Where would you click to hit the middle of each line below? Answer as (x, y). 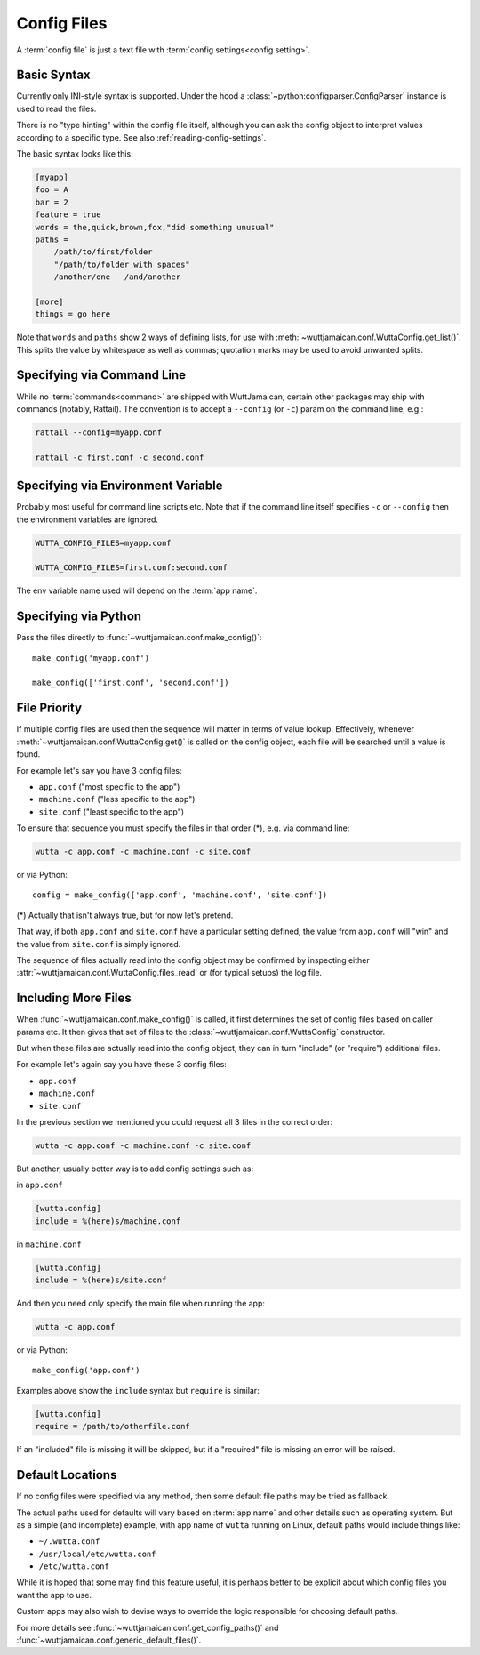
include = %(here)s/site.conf (101, 1280)
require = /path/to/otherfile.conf (112, 1426)
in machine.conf (49, 1244)
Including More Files (74, 998)
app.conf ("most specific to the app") (109, 786)
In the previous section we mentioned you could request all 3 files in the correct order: (175, 1122)
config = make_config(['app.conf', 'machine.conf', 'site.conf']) (180, 895)
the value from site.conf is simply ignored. (99, 944)
